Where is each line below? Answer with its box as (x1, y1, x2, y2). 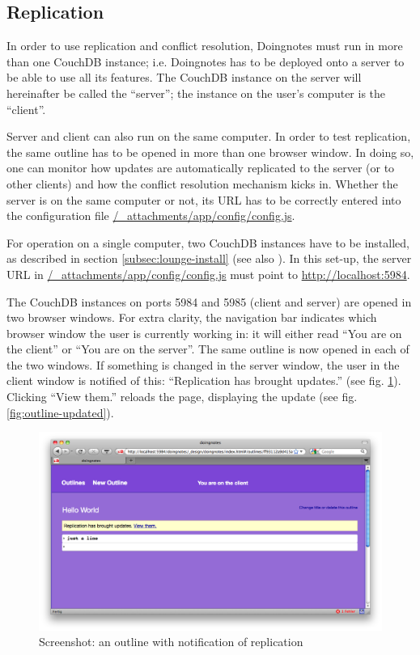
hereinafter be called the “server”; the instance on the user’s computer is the (6, 84, 386, 101)
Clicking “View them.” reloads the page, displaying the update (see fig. (6, 388, 358, 405)
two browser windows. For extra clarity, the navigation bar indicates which (6, 309, 377, 326)
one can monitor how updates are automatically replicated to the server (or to (6, 159, 395, 176)
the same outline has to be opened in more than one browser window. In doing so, (6, 143, 414, 160)
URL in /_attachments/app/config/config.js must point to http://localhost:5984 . (6, 265, 410, 282)
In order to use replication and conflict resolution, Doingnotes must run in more (6, 37, 403, 54)
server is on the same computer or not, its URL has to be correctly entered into (6, 191, 401, 208)
